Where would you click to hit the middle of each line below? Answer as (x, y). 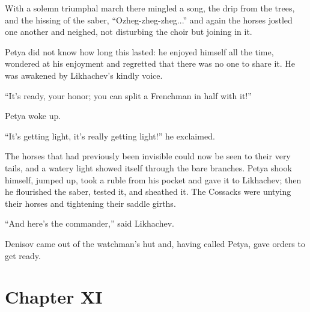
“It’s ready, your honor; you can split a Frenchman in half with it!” (128, 95)
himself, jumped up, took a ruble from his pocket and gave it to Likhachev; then (153, 179)
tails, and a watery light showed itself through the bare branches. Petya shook (148, 167)
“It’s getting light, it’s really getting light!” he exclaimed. (110, 136)
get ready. (23, 255)
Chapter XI (54, 297)
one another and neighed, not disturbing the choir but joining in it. (129, 32)
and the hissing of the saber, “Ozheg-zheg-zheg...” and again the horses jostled (149, 20)
